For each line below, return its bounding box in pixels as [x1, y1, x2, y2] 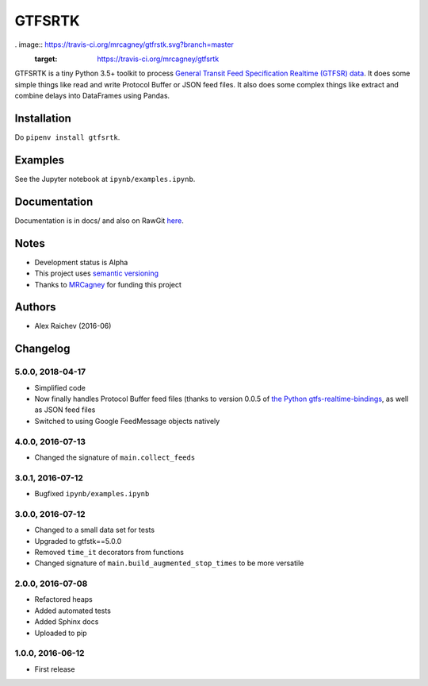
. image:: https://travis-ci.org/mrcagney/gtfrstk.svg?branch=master [14, 40, 234, 49]
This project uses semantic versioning [34, 268, 159, 278]
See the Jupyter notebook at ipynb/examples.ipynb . [14, 174, 196, 183]
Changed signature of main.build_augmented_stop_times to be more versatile [34, 558, 304, 568]
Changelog [14, 342, 71, 356]
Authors [14, 300, 56, 314]
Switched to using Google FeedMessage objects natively [34, 416, 220, 426]
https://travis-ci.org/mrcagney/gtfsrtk [97, 54, 220, 64]
